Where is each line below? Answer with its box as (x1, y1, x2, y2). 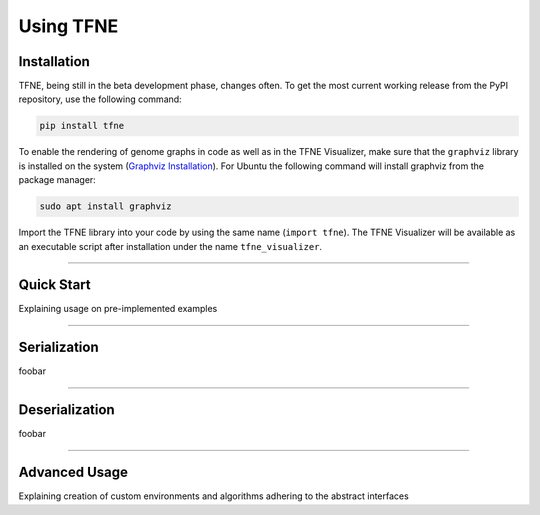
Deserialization (18, 401, 115, 419)
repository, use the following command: (18, 93, 182, 105)
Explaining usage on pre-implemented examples (18, 303, 218, 315)
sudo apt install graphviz (39, 201, 172, 212)
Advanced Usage (18, 464, 129, 481)
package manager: (18, 174, 97, 186)
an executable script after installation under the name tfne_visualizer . (18, 240, 323, 252)
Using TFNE (18, 15, 119, 37)
